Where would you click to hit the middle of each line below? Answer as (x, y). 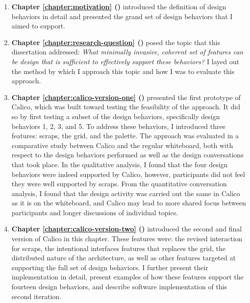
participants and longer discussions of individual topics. (95, 212)
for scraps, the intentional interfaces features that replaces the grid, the (118, 248)
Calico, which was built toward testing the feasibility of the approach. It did (126, 107)
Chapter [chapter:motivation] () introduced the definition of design (119, 6)
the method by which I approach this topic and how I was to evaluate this (123, 71)
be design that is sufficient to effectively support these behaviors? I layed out (125, 61)
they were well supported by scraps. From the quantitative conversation (119, 184)
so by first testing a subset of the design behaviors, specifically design (116, 116)
